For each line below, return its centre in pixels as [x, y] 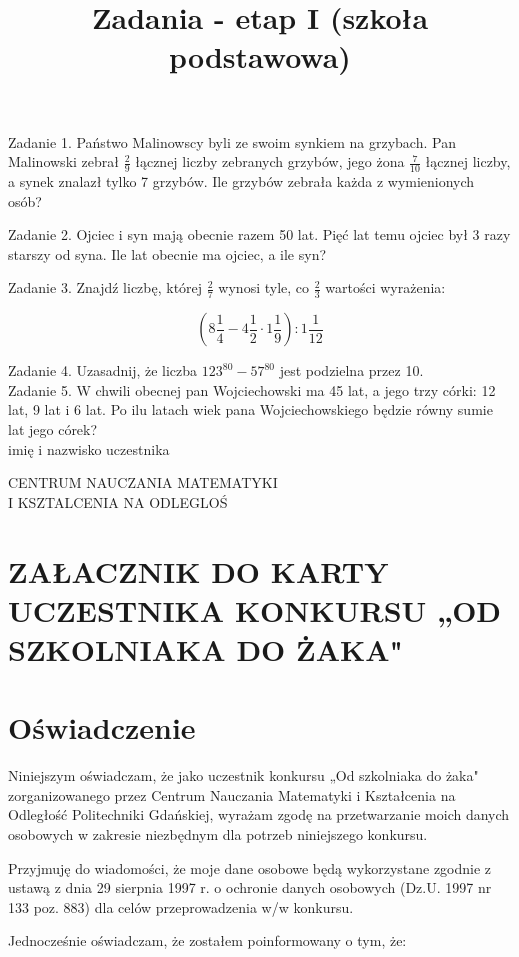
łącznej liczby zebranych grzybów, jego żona [270, 161]
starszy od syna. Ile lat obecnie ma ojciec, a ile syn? [167, 253]
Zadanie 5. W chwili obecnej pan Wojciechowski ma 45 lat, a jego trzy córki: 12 [252, 389]
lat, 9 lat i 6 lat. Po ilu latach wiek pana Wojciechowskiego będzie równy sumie [250, 409]
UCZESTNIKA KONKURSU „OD [255, 609]
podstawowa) [260, 56]
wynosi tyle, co [264, 287]
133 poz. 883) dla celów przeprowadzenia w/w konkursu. [181, 906]
